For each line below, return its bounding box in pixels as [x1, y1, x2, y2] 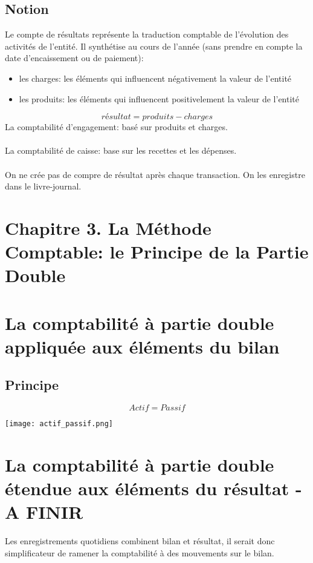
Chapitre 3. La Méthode [5, 215, 211, 240]
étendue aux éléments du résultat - [5, 476, 302, 501]
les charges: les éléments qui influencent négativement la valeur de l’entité [19, 71, 292, 84]
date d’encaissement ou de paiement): [5, 51, 144, 64]
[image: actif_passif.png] [5, 420, 113, 429]
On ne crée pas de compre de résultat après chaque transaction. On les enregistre [5, 168, 305, 180]
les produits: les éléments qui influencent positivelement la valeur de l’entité [19, 92, 300, 105]
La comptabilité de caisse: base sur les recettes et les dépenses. [5, 144, 237, 157]
